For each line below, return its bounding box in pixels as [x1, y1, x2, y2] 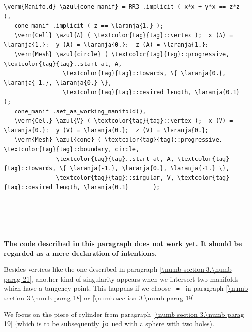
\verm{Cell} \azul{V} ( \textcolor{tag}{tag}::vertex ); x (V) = [14, 117, 233, 125]
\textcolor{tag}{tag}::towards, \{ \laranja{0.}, [63, 70, 226, 77]
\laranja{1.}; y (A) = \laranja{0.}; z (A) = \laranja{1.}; [4, 41, 209, 48]
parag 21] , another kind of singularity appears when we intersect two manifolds [4, 273, 239, 284]
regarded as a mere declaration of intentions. [4, 248, 157, 258]
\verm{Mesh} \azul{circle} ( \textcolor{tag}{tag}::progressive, [14, 50, 230, 58]
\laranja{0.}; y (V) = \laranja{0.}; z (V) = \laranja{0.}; [4, 126, 209, 134]
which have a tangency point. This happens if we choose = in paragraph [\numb [4, 283, 248, 293]
